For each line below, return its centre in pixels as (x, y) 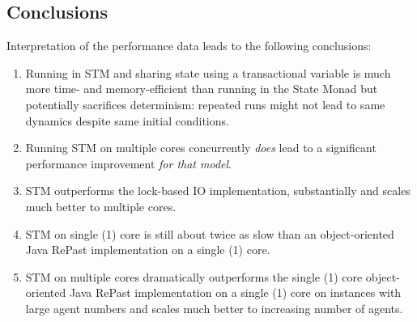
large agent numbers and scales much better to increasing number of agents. (214, 308)
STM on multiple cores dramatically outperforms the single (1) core (194, 276)
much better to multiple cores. (101, 206)
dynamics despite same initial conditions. (127, 120)
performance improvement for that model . (128, 163)
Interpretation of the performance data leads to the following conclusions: (189, 46)
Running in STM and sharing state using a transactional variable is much (208, 72)
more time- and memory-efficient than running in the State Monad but (202, 89)
